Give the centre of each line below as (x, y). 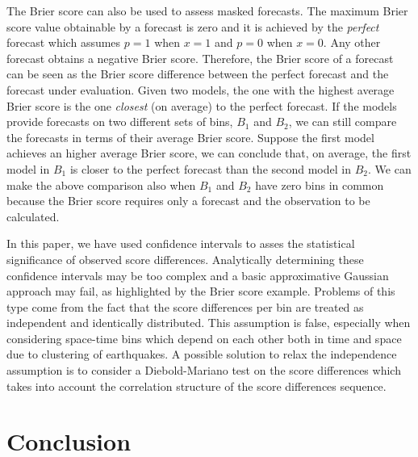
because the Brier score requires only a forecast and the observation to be (188, 201)
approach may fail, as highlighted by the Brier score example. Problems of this (201, 291)
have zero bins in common (320, 184)
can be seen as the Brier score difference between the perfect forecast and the (198, 74)
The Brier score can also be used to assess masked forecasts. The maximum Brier (207, 10)
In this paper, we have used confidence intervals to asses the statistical (181, 243)
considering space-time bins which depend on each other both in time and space (204, 338)
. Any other (352, 42)
